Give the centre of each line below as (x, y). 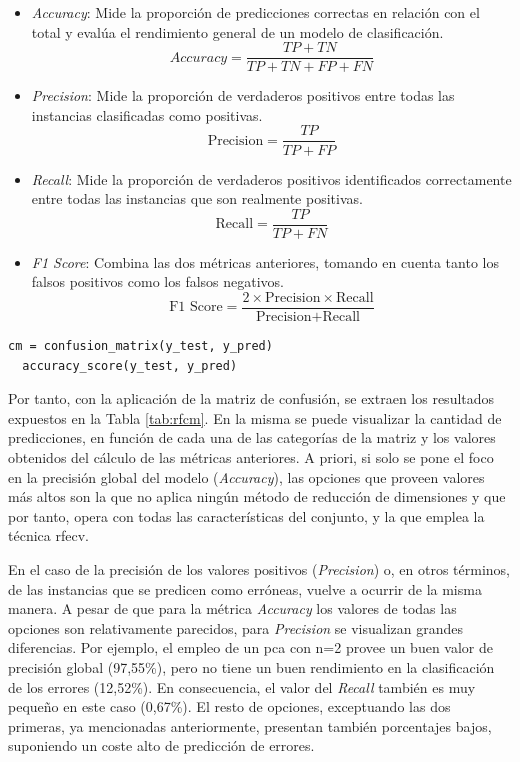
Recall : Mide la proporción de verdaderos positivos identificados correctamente (271, 178)
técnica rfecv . (48, 535)
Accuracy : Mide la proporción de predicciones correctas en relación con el (255, 12)
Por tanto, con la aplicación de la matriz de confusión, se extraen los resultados (251, 398)
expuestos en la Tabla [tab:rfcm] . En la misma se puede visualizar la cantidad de (255, 417)
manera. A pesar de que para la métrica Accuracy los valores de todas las (232, 608)
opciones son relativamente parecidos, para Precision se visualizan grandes (236, 627)
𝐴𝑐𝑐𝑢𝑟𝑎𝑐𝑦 (198, 57)
